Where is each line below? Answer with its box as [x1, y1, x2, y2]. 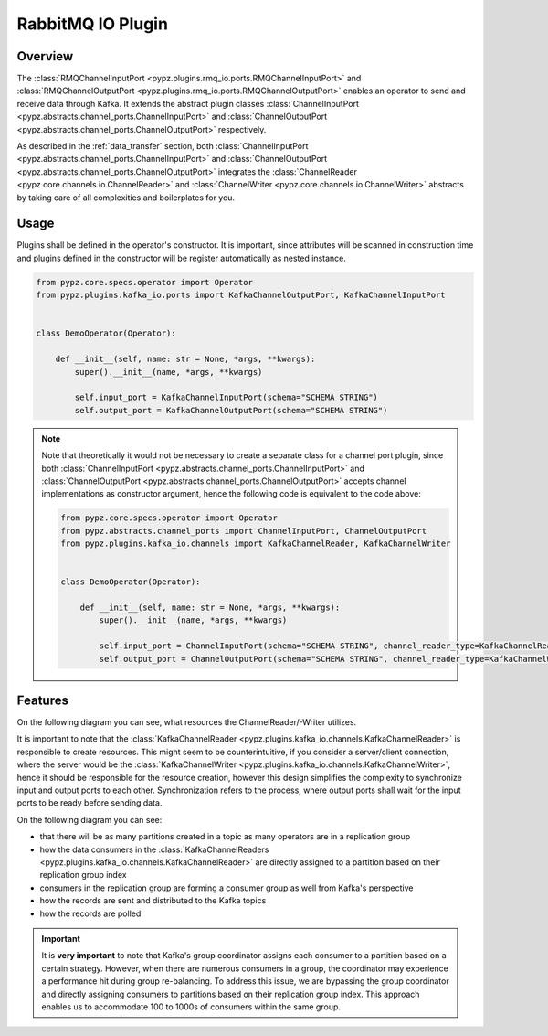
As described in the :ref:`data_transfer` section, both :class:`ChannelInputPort [16, 141, 309, 152]
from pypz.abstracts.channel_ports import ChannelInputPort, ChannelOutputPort [60, 526, 427, 536]
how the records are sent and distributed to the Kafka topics [39, 895, 267, 906]
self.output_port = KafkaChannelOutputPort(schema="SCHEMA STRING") [74, 405, 388, 415]
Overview [16, 48, 74, 64]
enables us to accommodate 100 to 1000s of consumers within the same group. [41, 1001, 342, 1012]
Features [16, 693, 68, 708]
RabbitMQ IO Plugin [16, 14, 169, 34]
